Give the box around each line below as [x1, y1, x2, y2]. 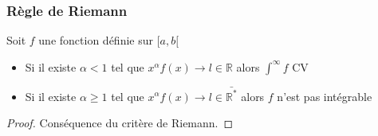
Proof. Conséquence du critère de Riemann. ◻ [6, 115, 234, 131]
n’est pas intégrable [277, 87, 372, 104]
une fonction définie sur [38, 32, 153, 49]
